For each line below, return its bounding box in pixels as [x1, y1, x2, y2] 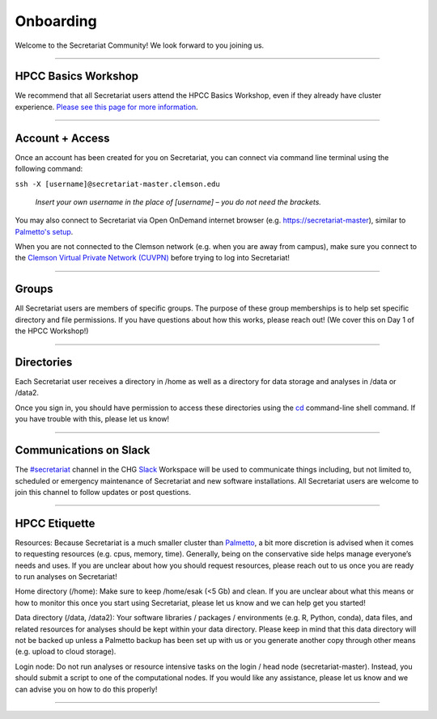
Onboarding [15, 12, 97, 30]
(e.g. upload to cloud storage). [15, 647, 117, 657]
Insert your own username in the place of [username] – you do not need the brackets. [35, 197, 321, 206]
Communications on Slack [15, 443, 151, 457]
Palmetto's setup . [15, 226, 74, 236]
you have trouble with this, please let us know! [15, 414, 170, 424]
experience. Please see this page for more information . [15, 102, 198, 112]
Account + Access [15, 131, 110, 145]
